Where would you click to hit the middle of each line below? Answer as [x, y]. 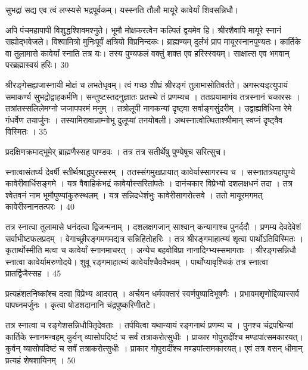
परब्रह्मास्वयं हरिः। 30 [37, 65]
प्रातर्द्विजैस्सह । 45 [33, 273]
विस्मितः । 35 [27, 131]
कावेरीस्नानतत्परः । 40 [40, 206]
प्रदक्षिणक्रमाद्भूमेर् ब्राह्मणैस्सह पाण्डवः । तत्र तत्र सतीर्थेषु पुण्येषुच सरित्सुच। [116, 151]
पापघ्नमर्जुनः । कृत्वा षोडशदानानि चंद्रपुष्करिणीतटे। [81, 305]
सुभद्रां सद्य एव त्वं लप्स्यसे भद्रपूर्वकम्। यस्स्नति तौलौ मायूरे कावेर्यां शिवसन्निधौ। [122, 10]
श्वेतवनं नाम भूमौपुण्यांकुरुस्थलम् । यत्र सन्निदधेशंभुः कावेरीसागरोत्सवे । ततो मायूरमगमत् [134, 195]
